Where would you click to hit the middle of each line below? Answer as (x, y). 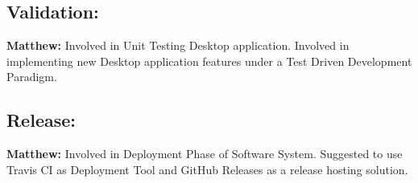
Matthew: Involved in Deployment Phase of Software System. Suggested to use (205, 154)
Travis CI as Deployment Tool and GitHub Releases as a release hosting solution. (207, 169)
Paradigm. (32, 77)
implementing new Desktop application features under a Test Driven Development (209, 61)
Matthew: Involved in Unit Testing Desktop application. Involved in (178, 45)
